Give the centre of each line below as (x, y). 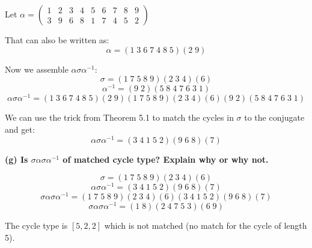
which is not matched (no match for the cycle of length (206, 225)
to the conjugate (274, 117)
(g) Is (17, 159)
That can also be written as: (57, 40)
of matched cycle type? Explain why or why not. (166, 159)
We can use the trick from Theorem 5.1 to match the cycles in (119, 117)
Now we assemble (37, 69)
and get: (20, 129)
